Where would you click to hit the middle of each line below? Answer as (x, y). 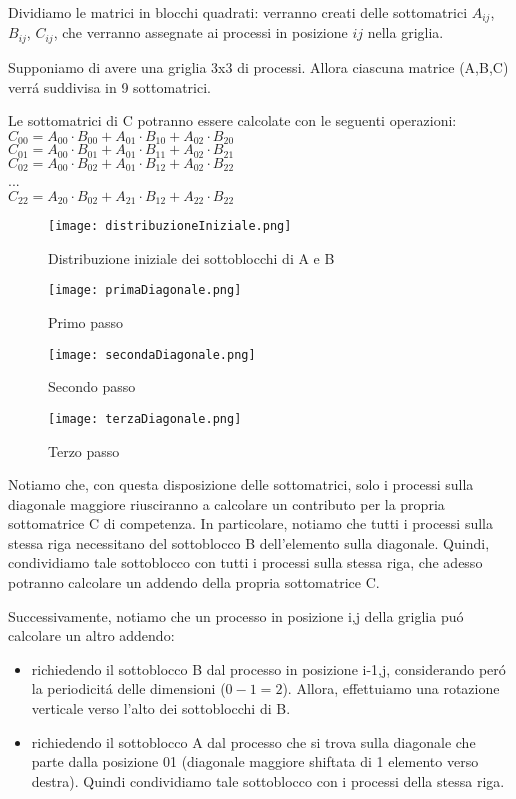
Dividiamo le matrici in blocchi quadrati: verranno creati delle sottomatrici (238, 12)
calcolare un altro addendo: (91, 635)
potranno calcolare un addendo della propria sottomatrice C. (194, 582)
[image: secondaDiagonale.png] (152, 354)
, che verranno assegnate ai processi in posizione (200, 32)
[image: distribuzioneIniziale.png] (170, 226)
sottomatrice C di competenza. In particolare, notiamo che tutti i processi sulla (250, 523)
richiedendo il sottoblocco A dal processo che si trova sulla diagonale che (253, 741)
